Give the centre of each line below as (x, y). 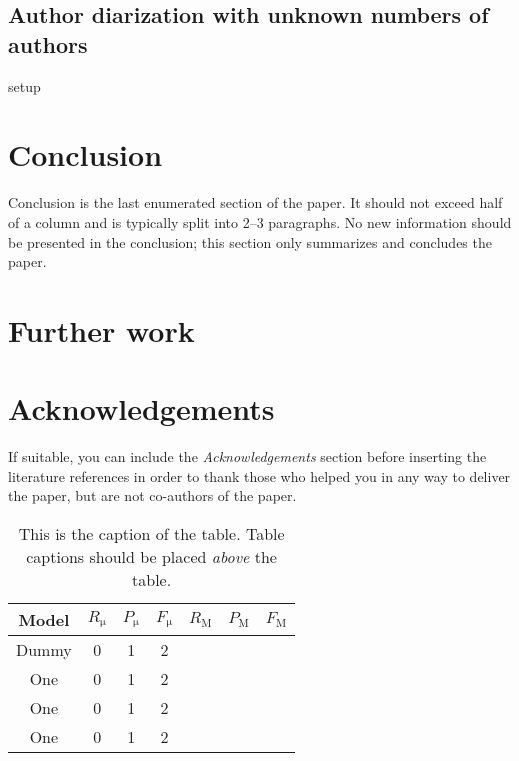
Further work (101, 329)
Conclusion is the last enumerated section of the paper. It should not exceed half (255, 202)
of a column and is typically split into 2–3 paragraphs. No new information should (260, 221)
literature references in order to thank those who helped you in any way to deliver (259, 475)
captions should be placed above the (151, 556)
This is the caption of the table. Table (151, 533)
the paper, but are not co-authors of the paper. (152, 495)
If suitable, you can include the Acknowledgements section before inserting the (247, 456)
